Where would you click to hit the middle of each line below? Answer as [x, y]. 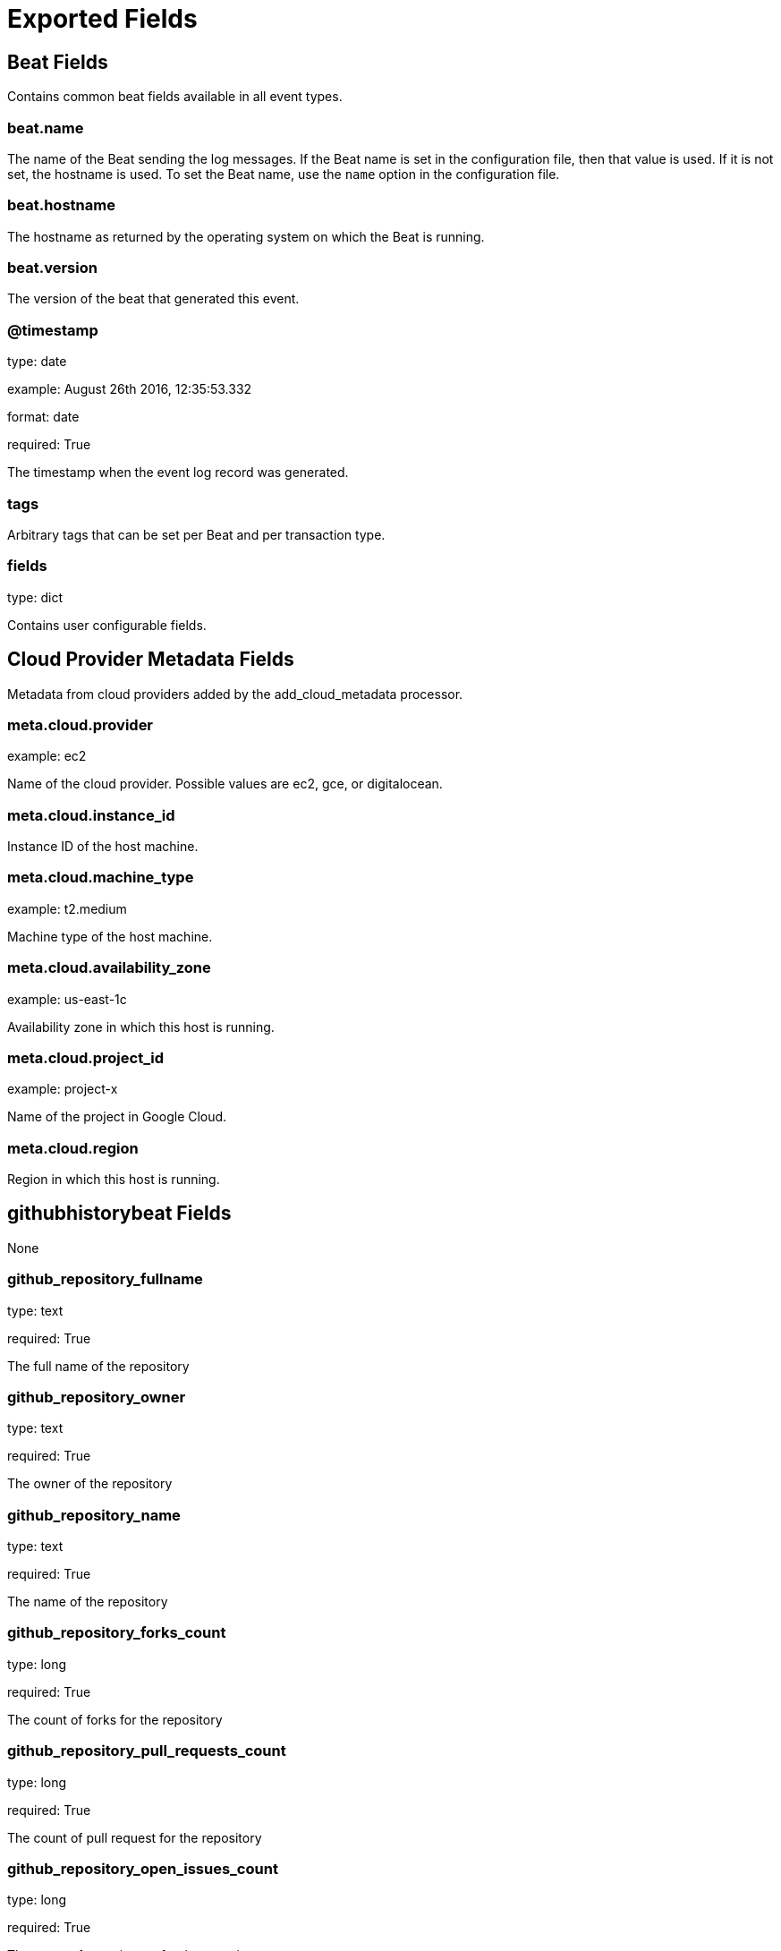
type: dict [35, 597]
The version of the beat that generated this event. [153, 299]
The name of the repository [88, 1602]
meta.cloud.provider [81, 724]
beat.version [52, 268]
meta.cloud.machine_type [101, 878]
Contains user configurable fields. [107, 625]
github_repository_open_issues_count [143, 1868]
